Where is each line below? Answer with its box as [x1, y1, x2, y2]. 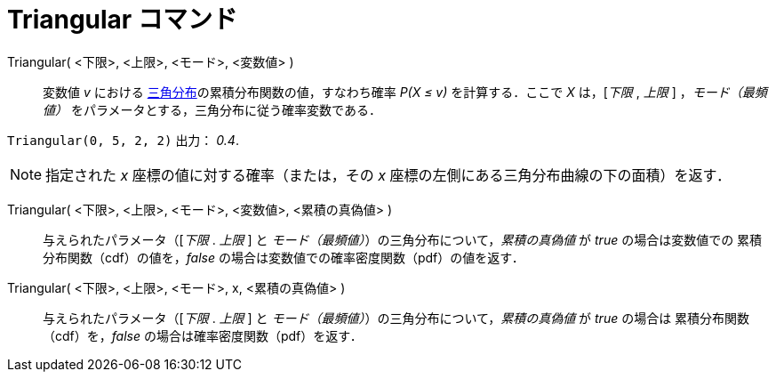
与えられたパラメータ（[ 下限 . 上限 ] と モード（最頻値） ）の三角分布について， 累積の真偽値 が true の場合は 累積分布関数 [43, 310, 750, 326]
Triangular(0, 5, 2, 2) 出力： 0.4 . [7, 132, 239, 148]
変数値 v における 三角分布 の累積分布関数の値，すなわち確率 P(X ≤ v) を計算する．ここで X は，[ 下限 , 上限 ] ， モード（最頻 [43, 84, 767, 100]
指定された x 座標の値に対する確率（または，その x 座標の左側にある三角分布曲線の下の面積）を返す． [45, 165, 731, 184]
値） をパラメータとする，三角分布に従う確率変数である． [43, 101, 381, 117]
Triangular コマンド [7, 4, 237, 35]
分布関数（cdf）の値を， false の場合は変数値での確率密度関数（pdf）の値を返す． [43, 249, 524, 265]
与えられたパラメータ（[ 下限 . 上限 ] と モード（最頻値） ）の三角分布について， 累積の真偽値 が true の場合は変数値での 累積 [43, 231, 763, 247]
